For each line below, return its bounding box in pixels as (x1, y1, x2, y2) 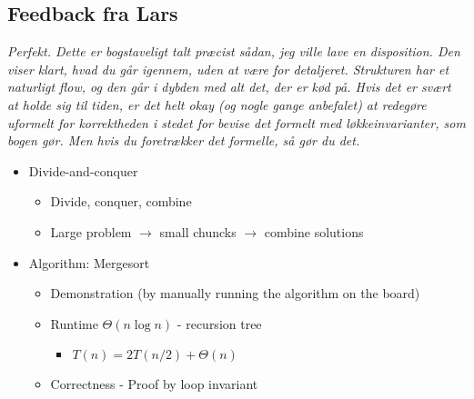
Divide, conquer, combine (50, 192, 192, 211)
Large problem (50, 222, 132, 241)
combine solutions (264, 222, 364, 241)
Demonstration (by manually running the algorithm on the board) (50, 284, 420, 303)
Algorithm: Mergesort (28, 253, 150, 272)
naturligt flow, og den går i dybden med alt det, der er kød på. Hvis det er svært (7, 77, 451, 96)
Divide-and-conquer (28, 161, 138, 180)
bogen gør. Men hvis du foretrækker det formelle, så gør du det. (7, 131, 360, 150)
